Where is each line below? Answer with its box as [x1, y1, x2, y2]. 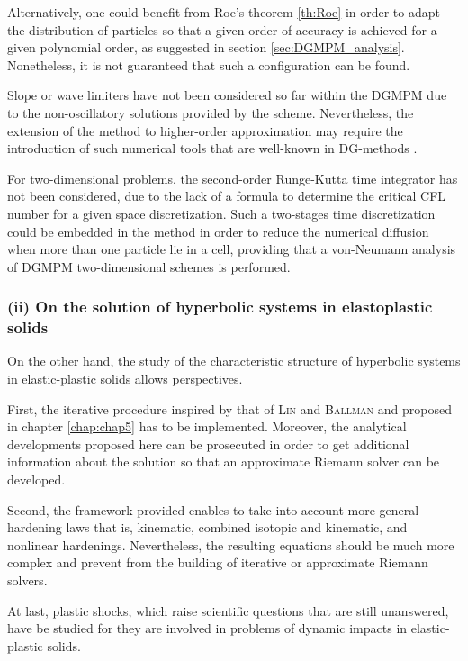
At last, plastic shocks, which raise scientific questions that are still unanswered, [7, 601, 449, 620]
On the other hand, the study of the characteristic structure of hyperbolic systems [7, 351, 461, 370]
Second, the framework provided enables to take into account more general [7, 500, 419, 519]
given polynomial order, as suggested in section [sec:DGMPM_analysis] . [7, 38, 405, 57]
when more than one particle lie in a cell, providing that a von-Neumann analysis [7, 240, 456, 258]
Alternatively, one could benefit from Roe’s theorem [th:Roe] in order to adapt [7, 3, 440, 21]
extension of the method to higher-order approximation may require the [7, 121, 403, 140]
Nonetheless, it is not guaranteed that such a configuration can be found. [7, 55, 410, 74]
